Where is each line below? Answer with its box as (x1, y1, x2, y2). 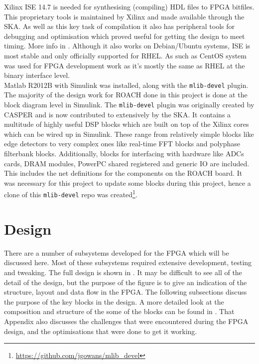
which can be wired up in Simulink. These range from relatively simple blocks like (4, 128, 254, 139)
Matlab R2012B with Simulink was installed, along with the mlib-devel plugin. (4, 79, 249, 90)
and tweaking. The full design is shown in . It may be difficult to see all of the (4, 267, 242, 278)
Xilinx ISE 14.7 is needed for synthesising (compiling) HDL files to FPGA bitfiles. (4, 1, 255, 11)
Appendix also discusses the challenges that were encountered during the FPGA (4, 316, 249, 326)
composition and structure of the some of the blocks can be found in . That (4, 306, 235, 317)
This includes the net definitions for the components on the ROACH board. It (4, 168, 243, 178)
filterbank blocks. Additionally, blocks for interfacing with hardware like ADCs (4, 148, 244, 159)
